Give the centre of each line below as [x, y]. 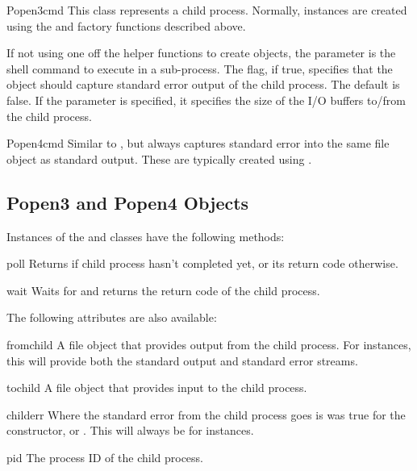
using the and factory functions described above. [126, 25]
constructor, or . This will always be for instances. [130, 430]
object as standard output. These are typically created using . [159, 158]
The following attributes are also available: [112, 317]
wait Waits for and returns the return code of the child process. [163, 290]
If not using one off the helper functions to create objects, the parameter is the [201, 53]
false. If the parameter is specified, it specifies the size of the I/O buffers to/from [206, 100]
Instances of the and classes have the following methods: [146, 236]
